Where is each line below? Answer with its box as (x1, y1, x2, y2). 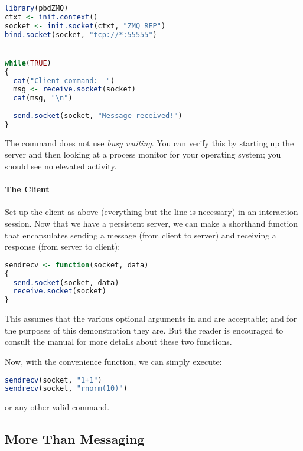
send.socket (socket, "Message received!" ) (13, 112, 183, 120)
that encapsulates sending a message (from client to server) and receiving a (5, 228, 276, 241)
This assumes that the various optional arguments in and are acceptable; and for (5, 312, 297, 325)
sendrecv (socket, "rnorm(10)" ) (5, 384, 128, 393)
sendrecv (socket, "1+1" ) (5, 375, 102, 384)
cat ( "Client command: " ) (13, 76, 115, 85)
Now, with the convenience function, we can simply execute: (5, 355, 222, 367)
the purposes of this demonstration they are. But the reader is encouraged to (5, 323, 284, 336)
